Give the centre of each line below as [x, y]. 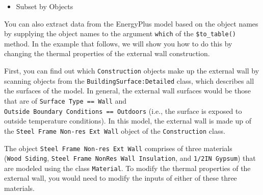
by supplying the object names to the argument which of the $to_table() [120, 33]
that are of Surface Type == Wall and [65, 100]
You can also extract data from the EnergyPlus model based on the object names [131, 23]
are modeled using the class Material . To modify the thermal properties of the [127, 168]
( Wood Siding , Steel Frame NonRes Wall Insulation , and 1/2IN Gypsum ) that [130, 158]
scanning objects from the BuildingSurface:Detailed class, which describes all [129, 80]
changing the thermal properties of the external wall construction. [107, 53]
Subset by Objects [45, 6]
